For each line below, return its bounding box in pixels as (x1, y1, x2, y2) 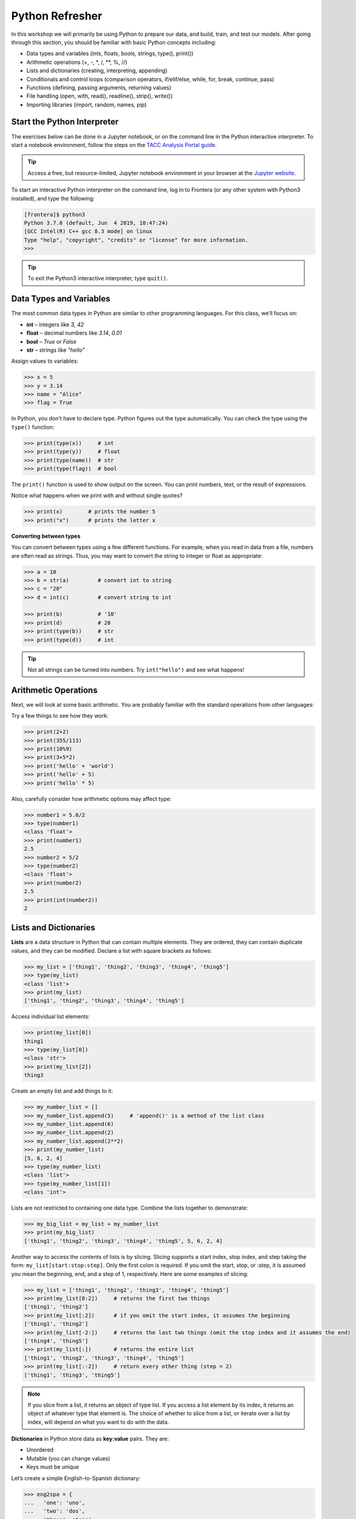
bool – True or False (26, 338, 77, 345)
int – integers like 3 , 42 (26, 321, 84, 328)
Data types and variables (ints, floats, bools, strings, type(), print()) (26, 50, 194, 57)
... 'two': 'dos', (24, 1507, 85, 1515)
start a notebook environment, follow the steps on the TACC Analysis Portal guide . (11, 141, 217, 148)
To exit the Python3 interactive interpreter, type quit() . (27, 275, 168, 282)
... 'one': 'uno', (24, 1500, 85, 1506)
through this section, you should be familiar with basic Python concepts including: (11, 38, 217, 46)
